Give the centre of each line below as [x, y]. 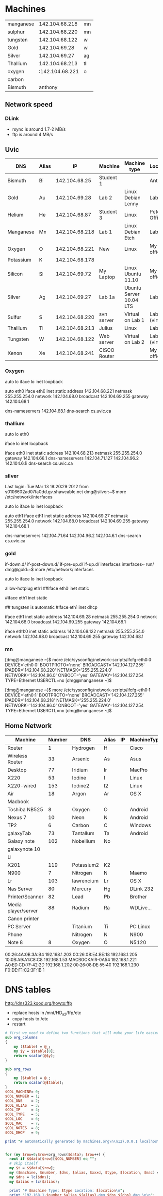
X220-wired [22, 785]
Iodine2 [81, 785]
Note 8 [15, 942]
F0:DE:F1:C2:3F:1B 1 [25, 970]
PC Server [19, 926]
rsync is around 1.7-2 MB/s [39, 129]
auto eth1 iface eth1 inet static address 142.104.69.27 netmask [67, 516]
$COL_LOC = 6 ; [23, 1119]
